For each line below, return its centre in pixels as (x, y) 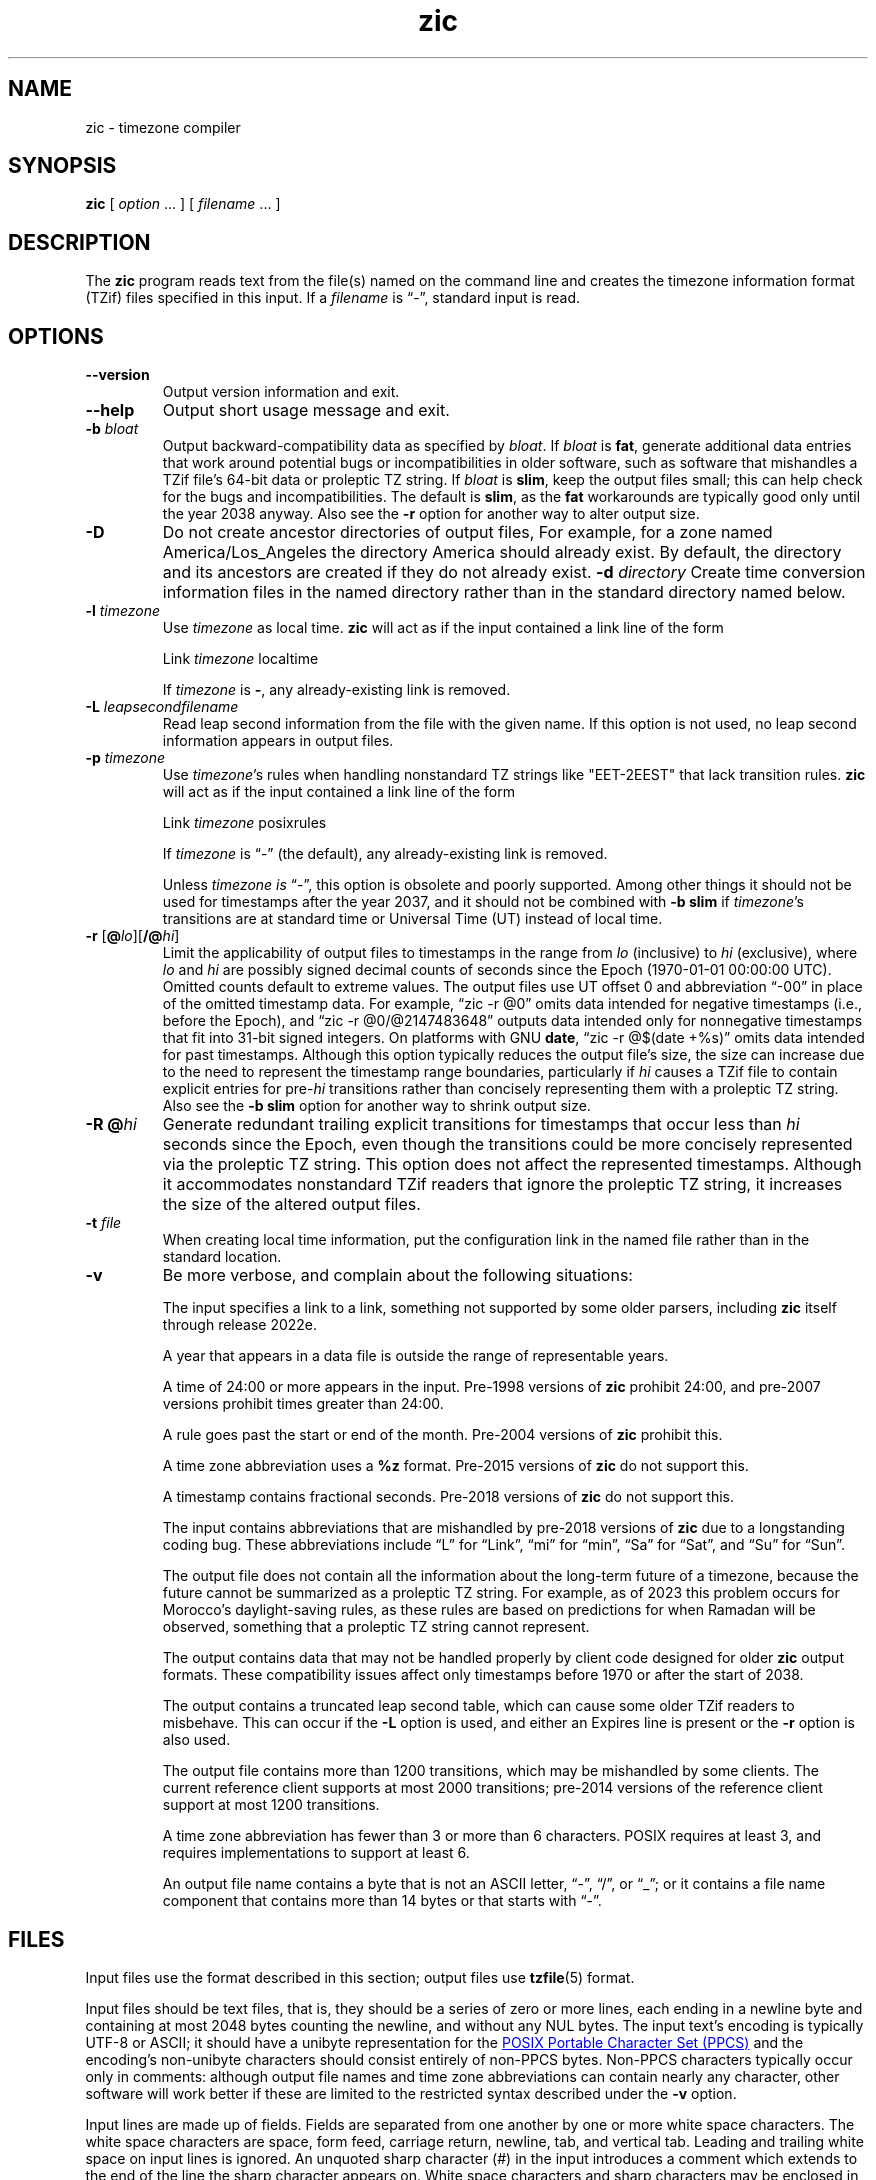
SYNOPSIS (62, 166)
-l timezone (123, 611)
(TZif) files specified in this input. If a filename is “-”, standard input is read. (333, 298)
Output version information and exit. (281, 392)
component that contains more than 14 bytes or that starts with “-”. (382, 1901)
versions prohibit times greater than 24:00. (303, 1404)
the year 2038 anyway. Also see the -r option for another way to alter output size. (431, 514)
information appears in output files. (278, 741)
